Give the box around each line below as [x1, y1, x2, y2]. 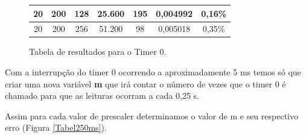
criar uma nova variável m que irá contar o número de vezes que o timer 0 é [5, 77, 286, 90]
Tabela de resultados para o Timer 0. [29, 45, 167, 58]
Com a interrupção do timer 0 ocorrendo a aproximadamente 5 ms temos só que [5, 66, 301, 78]
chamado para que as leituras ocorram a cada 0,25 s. [5, 89, 199, 102]
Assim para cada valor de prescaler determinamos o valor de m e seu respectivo [5, 109, 298, 122]
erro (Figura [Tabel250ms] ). [5, 121, 107, 134]
